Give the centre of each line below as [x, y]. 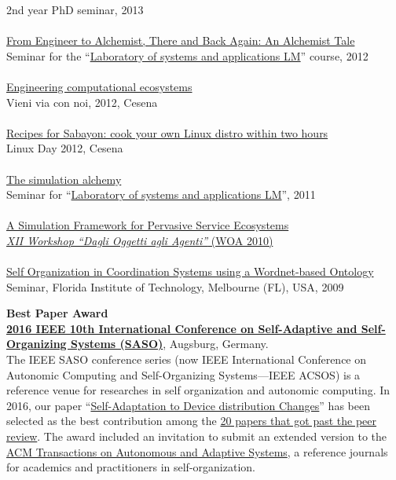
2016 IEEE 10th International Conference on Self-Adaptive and [182, 328]
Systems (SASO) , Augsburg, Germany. [169, 344]
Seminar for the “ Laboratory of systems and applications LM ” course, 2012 [187, 55]
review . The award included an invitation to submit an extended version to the [197, 436]
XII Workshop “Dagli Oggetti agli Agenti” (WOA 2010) [140, 240]
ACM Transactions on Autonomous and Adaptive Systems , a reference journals [197, 451]
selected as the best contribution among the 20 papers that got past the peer [192, 421]
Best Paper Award [57, 313]
